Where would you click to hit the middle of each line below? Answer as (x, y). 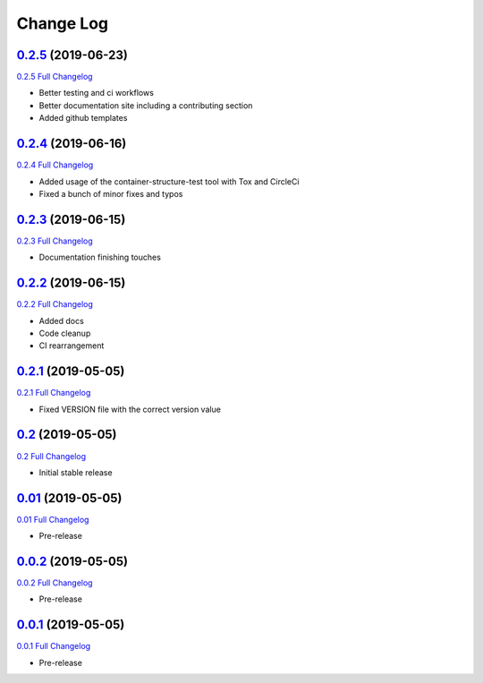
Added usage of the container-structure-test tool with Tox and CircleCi (169, 181)
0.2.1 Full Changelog (54, 393)
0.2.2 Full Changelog (55, 304)
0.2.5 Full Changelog (55, 77)
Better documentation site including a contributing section (146, 105)
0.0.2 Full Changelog (55, 583)
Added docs (61, 320)
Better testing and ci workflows (96, 93)
